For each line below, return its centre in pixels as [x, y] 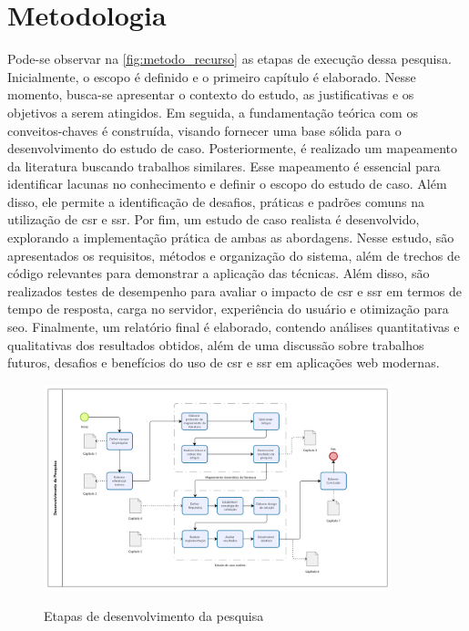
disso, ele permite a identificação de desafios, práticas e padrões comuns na [216, 201]
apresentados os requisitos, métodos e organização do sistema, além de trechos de [234, 255]
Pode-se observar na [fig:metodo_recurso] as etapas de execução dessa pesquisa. [229, 59]
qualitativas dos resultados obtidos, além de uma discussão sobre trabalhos [216, 344]
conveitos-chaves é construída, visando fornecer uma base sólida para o [204, 130]
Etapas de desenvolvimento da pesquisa [154, 616]
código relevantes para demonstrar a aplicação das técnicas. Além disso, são [219, 273]
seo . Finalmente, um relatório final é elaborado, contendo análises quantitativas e [234, 327]
